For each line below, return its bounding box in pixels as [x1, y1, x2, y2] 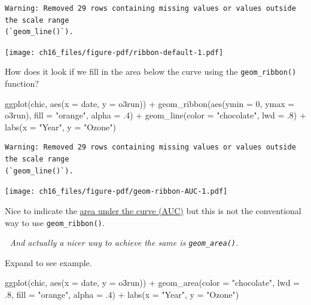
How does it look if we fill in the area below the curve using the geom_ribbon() [5, 65, 297, 78]
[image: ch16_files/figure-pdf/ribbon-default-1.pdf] [5, 48, 224, 57]
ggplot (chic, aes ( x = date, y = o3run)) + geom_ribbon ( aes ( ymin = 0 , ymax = [5, 97, 295, 109]
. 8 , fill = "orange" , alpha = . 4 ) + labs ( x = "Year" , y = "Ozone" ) [5, 288, 239, 300]
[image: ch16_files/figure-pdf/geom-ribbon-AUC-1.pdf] [5, 187, 228, 196]
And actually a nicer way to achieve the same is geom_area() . [10, 236, 239, 249]
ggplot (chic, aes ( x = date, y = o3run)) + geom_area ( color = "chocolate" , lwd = [5, 276, 300, 289]
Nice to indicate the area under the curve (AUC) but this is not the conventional [5, 204, 301, 216]
